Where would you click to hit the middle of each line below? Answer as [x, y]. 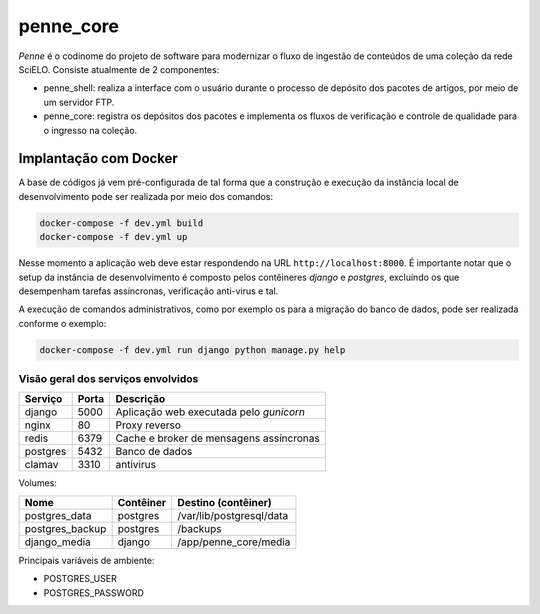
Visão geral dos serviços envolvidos [108, 379]
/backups [199, 528]
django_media [58, 542]
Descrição [140, 399]
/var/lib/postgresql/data [233, 515]
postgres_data [58, 515]
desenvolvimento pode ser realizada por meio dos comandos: [146, 196]
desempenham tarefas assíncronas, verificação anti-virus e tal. [148, 291]
